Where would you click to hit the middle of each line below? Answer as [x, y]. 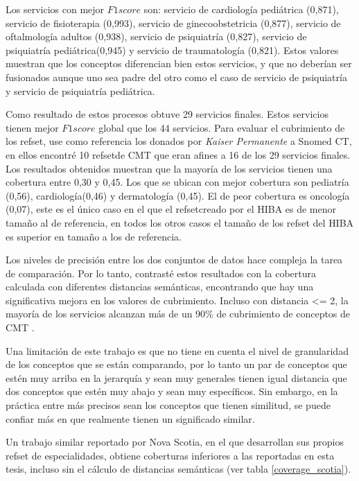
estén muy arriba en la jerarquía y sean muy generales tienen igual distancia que [176, 377]
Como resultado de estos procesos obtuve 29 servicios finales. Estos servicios [167, 114]
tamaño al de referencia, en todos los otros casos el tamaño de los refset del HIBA [180, 222]
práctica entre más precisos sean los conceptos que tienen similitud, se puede [168, 405]
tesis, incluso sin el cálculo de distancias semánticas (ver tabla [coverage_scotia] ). [178, 469]
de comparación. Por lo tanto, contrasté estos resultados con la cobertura [161, 273]
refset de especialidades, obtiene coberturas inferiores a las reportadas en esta [170, 455]
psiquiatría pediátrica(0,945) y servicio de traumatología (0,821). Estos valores [172, 50]
